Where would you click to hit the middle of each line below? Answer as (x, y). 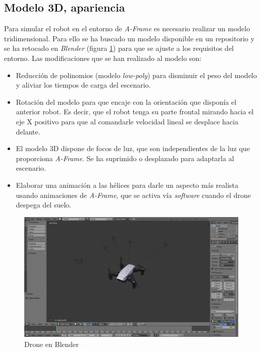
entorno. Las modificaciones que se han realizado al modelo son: (103, 58)
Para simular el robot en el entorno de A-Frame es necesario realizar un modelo (127, 28)
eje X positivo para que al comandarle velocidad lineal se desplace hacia (127, 121)
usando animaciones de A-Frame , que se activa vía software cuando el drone (133, 195)
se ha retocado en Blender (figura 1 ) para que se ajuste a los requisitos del (119, 48)
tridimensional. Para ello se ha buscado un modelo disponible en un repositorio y (129, 38)
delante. (28, 131)
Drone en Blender (51, 344)
